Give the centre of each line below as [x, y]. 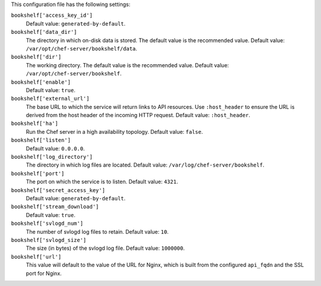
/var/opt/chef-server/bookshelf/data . [82, 48]
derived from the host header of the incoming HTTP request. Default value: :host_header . [138, 115]
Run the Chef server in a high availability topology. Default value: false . [114, 131]
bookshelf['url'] [36, 257]
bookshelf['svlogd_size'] [49, 240]
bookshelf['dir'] [36, 57]
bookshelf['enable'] [41, 82]
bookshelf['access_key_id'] [52, 15]
